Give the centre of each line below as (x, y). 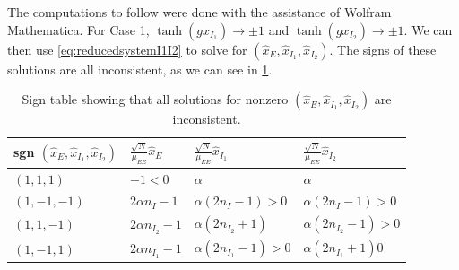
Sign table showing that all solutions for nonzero (155, 99)
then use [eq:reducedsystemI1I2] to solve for (127, 49)
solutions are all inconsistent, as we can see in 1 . (140, 69)
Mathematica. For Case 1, (78, 29)
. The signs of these (383, 49)
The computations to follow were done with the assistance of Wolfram (199, 12)
